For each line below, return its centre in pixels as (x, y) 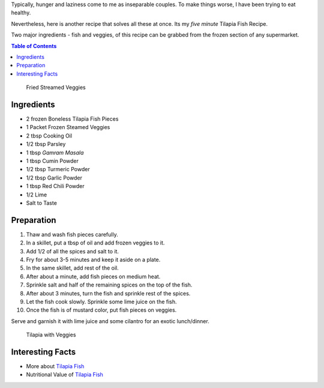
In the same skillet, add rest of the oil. (73, 268)
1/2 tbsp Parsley (46, 144)
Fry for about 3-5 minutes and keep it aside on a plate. (93, 260)
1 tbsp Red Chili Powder (55, 186)
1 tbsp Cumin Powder (52, 161)
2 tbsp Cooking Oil (49, 136)
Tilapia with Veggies (51, 335)
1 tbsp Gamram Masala (55, 153)
